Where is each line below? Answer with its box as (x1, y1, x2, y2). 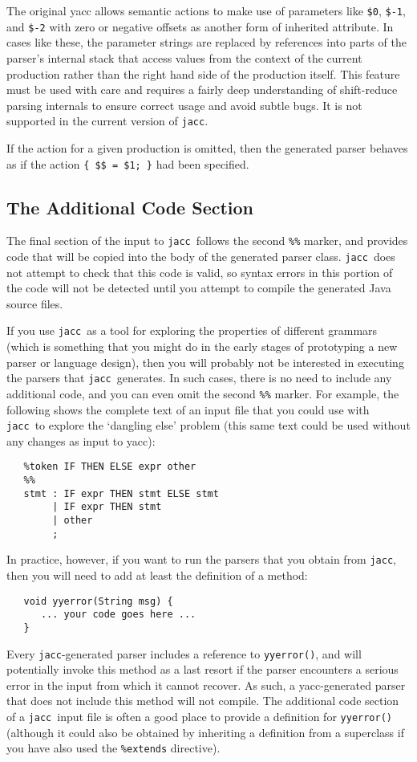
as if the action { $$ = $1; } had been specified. (6, 155, 249, 172)
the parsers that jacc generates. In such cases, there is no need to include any (6, 369, 392, 386)
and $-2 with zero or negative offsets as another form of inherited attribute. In (6, 18, 394, 35)
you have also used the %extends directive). (6, 740, 221, 756)
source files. (6, 295, 63, 312)
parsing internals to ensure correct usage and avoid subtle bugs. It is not (6, 96, 362, 113)
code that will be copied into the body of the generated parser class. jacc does (6, 248, 395, 265)
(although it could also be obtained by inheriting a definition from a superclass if (6, 723, 404, 740)
